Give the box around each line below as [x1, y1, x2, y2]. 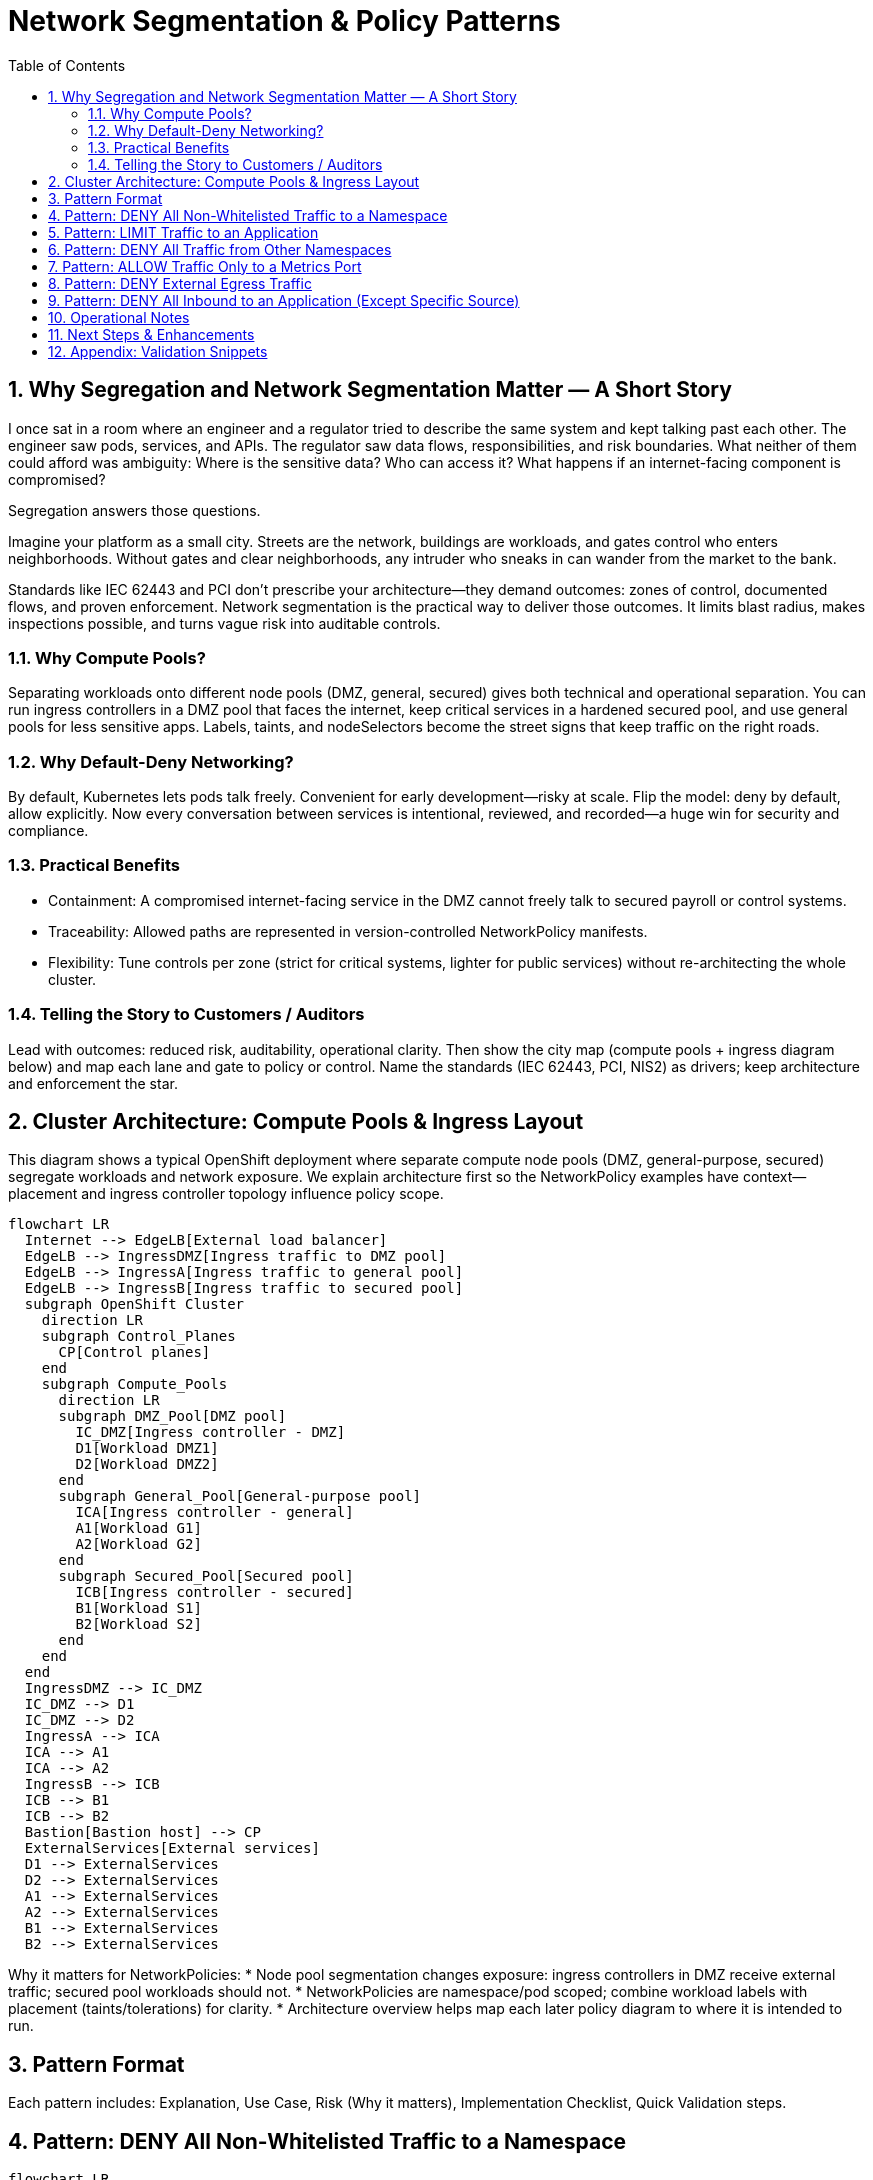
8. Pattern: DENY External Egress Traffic [48, 274, 312, 292]
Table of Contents [8, 56, 126, 74]
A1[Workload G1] [75, 1520, 202, 1537]
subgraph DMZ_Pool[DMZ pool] [58, 1408, 287, 1425]
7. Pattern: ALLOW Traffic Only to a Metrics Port [48, 257, 362, 275]
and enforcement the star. [8, 1074, 178, 1092]
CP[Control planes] [58, 1344, 211, 1361]
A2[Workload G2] [75, 1536, 202, 1553]
